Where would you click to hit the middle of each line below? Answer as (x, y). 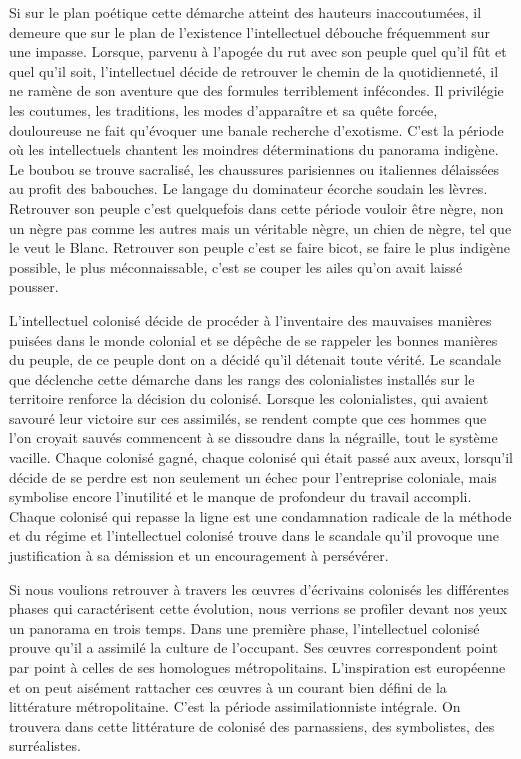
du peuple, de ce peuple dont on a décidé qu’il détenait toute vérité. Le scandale (255, 359)
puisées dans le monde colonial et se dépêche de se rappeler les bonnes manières (253, 339)
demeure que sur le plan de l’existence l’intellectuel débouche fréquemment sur (250, 31)
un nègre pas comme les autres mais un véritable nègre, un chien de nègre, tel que (260, 227)
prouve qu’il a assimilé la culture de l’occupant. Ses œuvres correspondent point (254, 647)
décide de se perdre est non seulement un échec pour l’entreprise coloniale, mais (253, 476)
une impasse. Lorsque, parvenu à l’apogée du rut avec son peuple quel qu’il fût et (258, 51)
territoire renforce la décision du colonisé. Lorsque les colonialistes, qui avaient (249, 398)
